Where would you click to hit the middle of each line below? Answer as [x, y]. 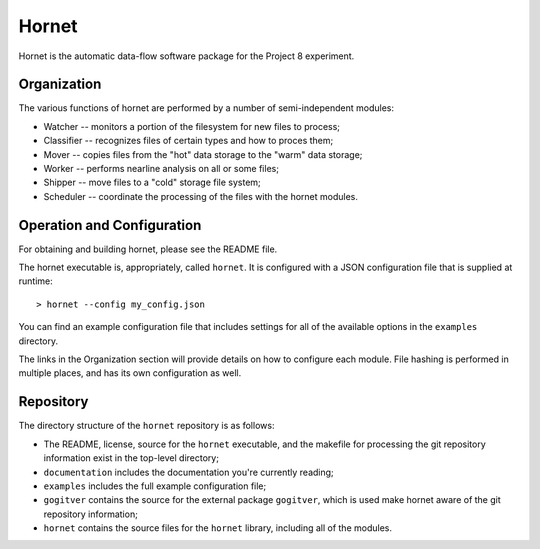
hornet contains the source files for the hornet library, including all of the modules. [217, 528]
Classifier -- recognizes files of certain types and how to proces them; [188, 141]
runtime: [36, 281]
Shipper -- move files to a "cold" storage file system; [152, 182]
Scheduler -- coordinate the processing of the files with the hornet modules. [201, 196]
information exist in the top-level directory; [131, 458]
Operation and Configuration [110, 225]
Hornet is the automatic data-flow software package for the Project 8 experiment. [186, 56]
